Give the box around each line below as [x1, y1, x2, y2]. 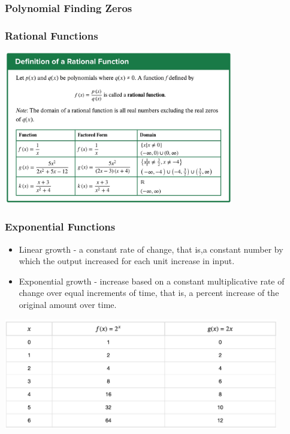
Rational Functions [5, 28, 98, 43]
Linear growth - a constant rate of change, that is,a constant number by [19, 243, 283, 255]
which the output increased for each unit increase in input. [19, 255, 235, 267]
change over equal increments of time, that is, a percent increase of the [19, 286, 279, 299]
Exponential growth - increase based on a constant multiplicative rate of [19, 274, 285, 287]
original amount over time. [19, 298, 117, 310]
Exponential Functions [5, 219, 116, 234]
